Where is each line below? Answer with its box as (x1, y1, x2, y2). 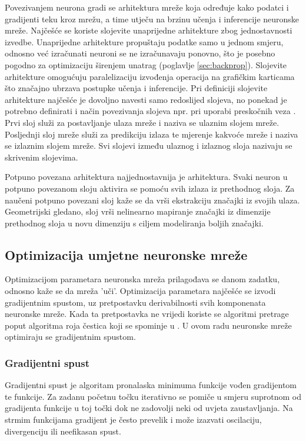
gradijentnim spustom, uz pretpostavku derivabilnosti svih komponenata (5, 296, 266, 308)
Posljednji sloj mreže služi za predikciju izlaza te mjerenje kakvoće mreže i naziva (5, 128, 298, 140)
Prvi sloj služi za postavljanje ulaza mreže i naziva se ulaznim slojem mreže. (5, 116, 280, 128)
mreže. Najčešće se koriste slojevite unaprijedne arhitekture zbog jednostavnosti (5, 24, 292, 36)
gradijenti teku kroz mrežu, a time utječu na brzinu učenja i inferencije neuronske (5, 12, 300, 25)
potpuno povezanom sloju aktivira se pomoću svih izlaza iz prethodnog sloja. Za (5, 182, 295, 194)
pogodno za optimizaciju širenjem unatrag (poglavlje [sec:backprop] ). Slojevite (5, 58, 287, 71)
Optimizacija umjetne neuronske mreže (5, 245, 248, 263)
